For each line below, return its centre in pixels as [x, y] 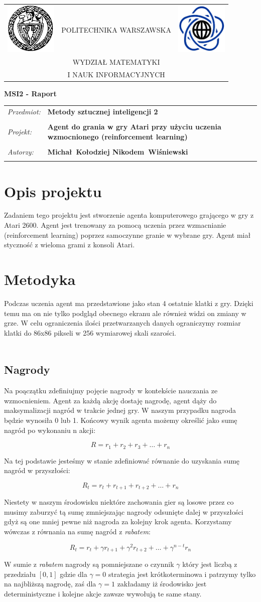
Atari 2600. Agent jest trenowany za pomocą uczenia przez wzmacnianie [115, 225]
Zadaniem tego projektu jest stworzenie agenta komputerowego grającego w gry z [129, 215]
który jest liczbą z [210, 564]
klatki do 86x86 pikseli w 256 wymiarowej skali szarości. [90, 332]
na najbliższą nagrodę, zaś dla [50, 584]
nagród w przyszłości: [37, 470]
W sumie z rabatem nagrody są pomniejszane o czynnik [89, 564]
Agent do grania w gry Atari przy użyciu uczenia [134, 127]
